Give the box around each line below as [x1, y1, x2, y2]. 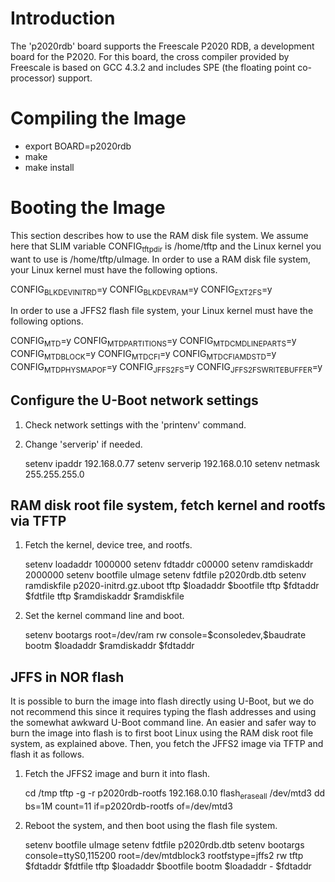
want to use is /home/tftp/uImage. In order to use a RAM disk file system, [10, 253, 312, 265]
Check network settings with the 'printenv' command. [24, 418, 247, 431]
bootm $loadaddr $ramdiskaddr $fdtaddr [24, 640, 195, 652]
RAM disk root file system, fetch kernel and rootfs [10, 497, 326, 514]
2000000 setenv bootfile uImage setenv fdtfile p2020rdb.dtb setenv [24, 569, 307, 581]
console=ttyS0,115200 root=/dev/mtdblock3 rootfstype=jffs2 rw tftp [24, 850, 304, 862]
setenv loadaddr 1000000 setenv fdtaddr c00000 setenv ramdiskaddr [24, 558, 314, 571]
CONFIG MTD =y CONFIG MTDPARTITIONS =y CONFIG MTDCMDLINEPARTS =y [10, 335, 297, 349]
